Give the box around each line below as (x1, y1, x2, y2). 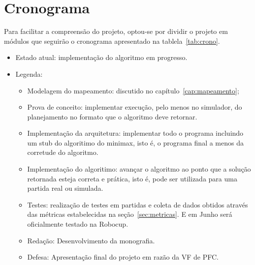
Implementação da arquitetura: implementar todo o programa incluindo (27, 128, 244, 138)
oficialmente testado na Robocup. (27, 219, 128, 229)
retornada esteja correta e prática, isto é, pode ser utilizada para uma (27, 173, 237, 183)
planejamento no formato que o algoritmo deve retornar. (27, 111, 197, 121)
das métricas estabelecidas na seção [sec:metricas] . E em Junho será (27, 209, 232, 219)
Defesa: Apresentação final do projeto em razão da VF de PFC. (27, 252, 219, 262)
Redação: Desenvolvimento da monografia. (27, 235, 155, 245)
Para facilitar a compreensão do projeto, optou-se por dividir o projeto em (4, 26, 228, 36)
